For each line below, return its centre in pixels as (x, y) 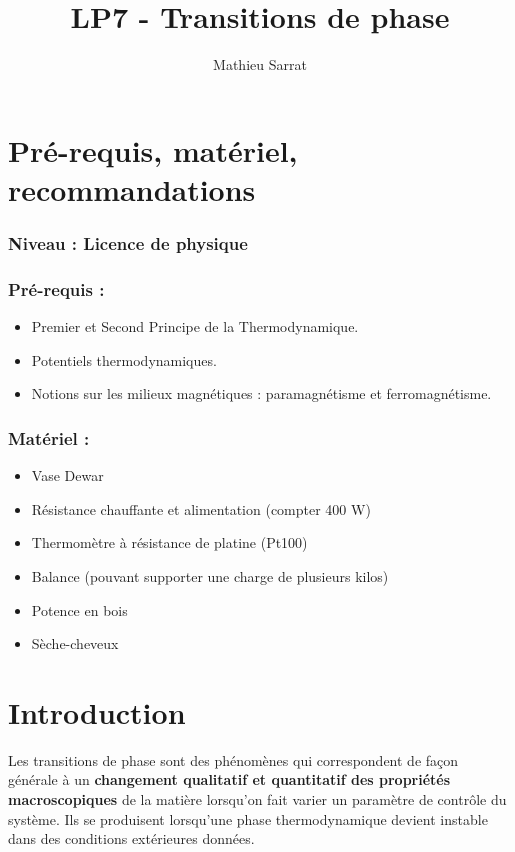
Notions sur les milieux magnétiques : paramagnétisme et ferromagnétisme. (261, 393)
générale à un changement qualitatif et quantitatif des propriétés (229, 779)
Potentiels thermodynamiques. (124, 359)
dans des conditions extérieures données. (131, 838)
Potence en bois (79, 609)
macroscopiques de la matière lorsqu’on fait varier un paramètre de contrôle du (257, 799)
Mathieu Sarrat (260, 64)
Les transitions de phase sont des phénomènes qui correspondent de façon (233, 759)
